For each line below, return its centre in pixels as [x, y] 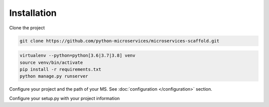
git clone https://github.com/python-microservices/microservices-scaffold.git [120, 41]
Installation [33, 13]
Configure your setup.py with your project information [65, 98]
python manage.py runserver [54, 76]
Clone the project [27, 28]
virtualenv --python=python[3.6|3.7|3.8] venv [77, 55]
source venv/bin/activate [51, 62]
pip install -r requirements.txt [61, 69]
